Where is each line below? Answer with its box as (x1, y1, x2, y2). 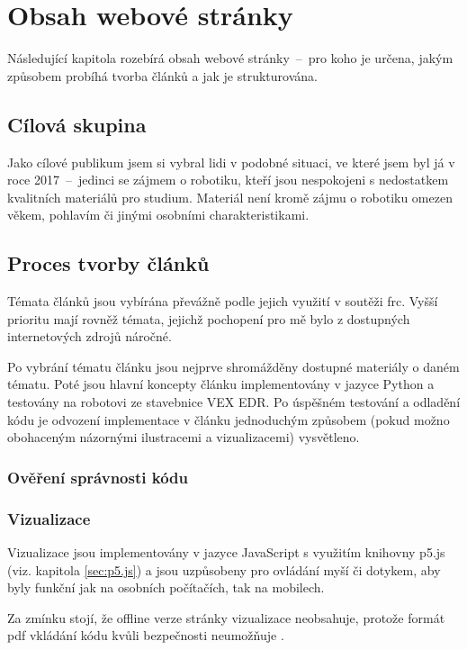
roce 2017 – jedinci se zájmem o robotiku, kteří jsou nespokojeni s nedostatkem (7, 170, 449, 189)
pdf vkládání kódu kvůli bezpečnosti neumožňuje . (7, 626, 284, 645)
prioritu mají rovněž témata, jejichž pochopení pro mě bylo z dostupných (7, 309, 410, 328)
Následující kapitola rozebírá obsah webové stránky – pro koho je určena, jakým (7, 49, 454, 68)
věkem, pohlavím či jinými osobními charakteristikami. (7, 205, 310, 224)
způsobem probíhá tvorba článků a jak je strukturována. (7, 66, 318, 85)
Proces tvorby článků (7, 249, 210, 277)
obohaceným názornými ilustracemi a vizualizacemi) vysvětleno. (7, 428, 360, 447)
